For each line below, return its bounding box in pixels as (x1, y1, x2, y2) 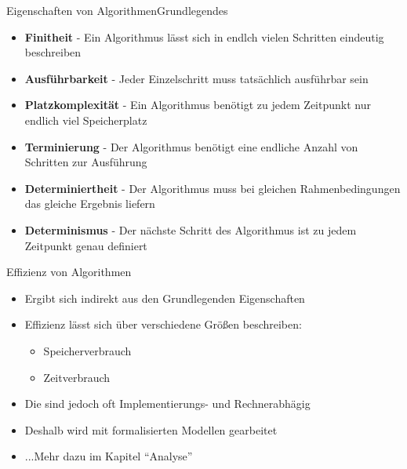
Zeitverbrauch (43, 369, 111, 385)
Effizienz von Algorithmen (6, 264, 132, 280)
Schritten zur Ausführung (24, 154, 147, 170)
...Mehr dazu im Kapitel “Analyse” (24, 448, 193, 464)
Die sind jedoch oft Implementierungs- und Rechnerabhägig (24, 395, 311, 412)
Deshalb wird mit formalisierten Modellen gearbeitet (24, 421, 278, 438)
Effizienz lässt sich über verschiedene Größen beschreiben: (24, 316, 302, 333)
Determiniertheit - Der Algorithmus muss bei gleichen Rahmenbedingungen (24, 180, 401, 196)
